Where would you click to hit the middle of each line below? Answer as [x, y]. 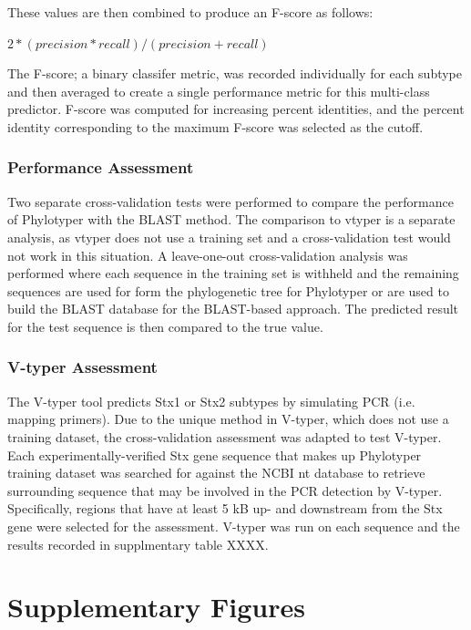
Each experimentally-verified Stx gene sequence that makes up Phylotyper [215, 454]
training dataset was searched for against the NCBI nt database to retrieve [216, 473]
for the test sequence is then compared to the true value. [165, 326]
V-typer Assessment [82, 367]
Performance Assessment [101, 167]
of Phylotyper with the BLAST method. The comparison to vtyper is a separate [231, 219]
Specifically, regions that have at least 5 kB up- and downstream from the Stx [225, 508]
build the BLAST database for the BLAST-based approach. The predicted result [233, 309]
